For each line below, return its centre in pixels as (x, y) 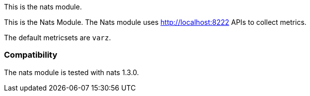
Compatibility (31, 55)
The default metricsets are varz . (58, 38)
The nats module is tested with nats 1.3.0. (72, 72)
